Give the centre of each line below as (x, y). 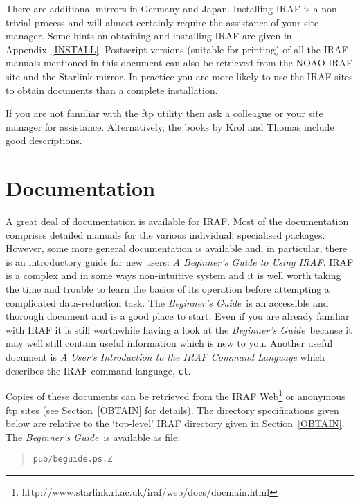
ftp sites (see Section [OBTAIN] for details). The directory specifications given (172, 409)
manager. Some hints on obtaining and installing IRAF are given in (149, 36)
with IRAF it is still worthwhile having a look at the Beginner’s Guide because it (179, 329)
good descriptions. (44, 140)
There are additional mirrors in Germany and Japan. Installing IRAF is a (162, 8)
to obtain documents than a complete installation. (112, 90)
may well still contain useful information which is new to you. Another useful (169, 343)
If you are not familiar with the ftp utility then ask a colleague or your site (164, 113)
